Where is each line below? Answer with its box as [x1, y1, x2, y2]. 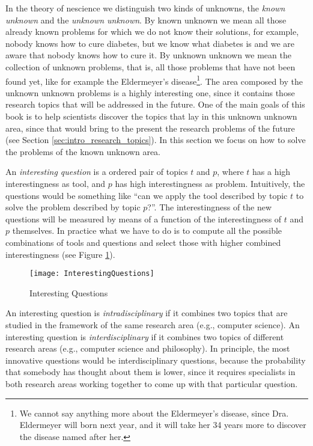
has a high [252, 165, 291, 178]
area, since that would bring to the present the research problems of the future [5, 121, 295, 134]
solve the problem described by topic [5, 201, 141, 213]
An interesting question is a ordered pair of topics [5, 165, 188, 178]
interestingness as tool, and [5, 177, 106, 189]
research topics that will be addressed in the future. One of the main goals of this [5, 98, 305, 111]
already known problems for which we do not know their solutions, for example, [5, 25, 299, 38]
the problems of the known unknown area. [5, 145, 161, 157]
